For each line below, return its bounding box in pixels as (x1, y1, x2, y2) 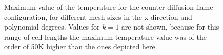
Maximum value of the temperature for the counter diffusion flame (4, 2, 213, 12)
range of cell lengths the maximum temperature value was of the (4, 31, 207, 42)
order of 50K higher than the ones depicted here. (4, 41, 157, 52)
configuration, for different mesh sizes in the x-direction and (4, 11, 192, 22)
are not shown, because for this (121, 21, 219, 32)
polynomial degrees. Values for (4, 21, 100, 32)
